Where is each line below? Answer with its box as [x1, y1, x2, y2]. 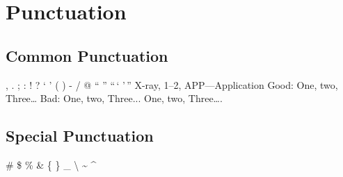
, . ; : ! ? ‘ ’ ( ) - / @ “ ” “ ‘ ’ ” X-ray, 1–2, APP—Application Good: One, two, [6, 77, 338, 92]
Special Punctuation [6, 125, 154, 146]
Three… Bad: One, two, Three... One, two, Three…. [6, 91, 223, 106]
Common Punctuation [6, 44, 168, 66]
